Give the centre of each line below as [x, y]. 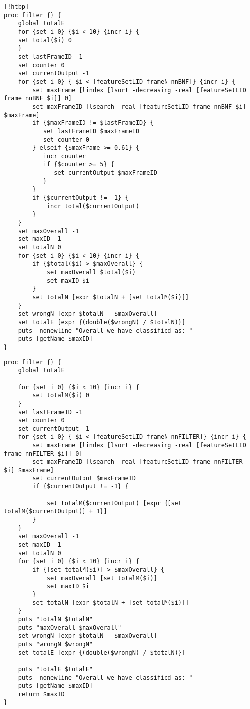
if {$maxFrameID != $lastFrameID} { [93, 123]
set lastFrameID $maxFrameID [91, 131]
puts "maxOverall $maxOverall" [70, 628]
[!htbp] [17, 7]
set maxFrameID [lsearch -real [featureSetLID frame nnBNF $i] [139, 106]
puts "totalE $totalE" [55, 669]
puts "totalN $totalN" [55, 619]
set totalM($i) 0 [61, 396]
